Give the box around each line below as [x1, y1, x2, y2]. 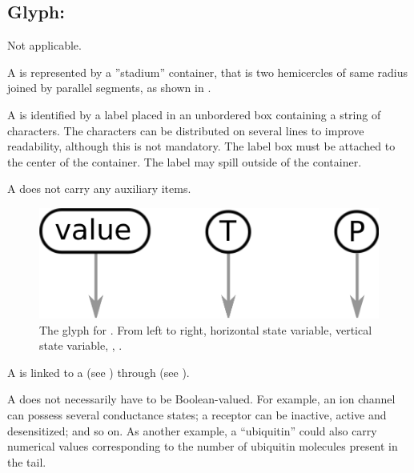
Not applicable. [7, 37, 82, 54]
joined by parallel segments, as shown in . [7, 79, 211, 96]
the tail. [7, 453, 46, 470]
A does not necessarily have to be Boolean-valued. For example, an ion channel [7, 391, 396, 407]
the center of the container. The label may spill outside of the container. [7, 153, 362, 170]
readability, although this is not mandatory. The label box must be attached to [7, 138, 396, 154]
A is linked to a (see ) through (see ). [7, 363, 190, 380]
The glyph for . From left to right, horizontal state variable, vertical [39, 321, 372, 338]
